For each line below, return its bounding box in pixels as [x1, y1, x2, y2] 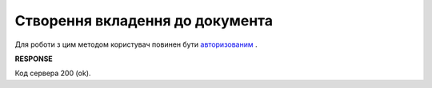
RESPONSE [14, 54, 54, 63]
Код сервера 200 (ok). [14, 68, 91, 78]
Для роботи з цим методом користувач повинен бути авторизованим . [14, 40, 258, 49]
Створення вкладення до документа [14, 12, 274, 29]
